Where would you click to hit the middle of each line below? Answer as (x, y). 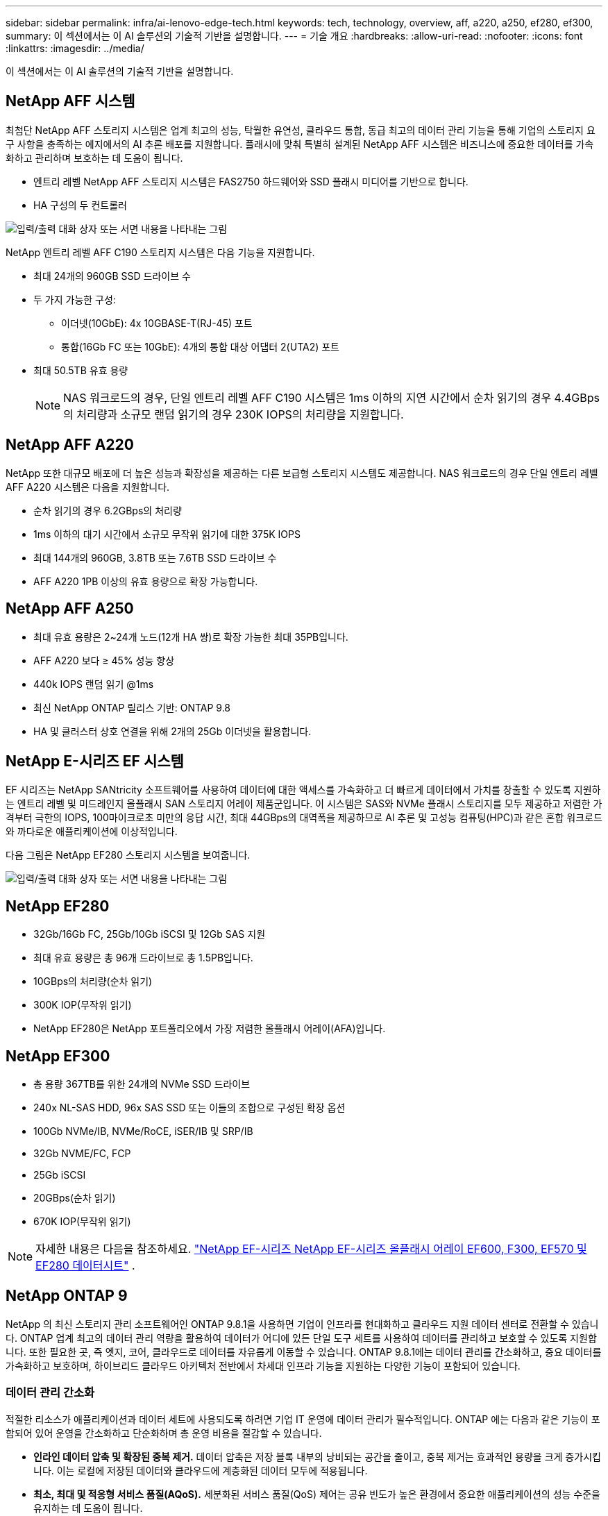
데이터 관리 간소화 (50, 1393)
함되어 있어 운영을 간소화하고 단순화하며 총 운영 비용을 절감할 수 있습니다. (164, 1433)
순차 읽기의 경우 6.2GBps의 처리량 (108, 510)
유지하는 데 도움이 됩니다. (88, 1508)
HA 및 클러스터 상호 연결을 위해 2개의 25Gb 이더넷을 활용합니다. (172, 731)
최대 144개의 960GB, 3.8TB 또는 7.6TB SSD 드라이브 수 (155, 557)
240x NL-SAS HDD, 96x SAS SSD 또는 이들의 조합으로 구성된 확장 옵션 (189, 1108)
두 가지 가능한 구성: (75, 299)
